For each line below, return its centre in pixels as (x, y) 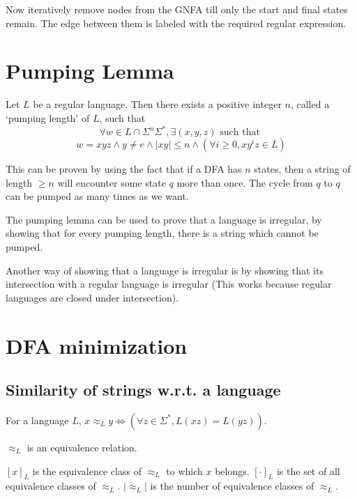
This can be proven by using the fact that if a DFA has (124, 169)
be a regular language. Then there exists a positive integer (157, 104)
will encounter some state (112, 182)
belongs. (232, 470)
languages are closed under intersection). (92, 297)
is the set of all (308, 470)
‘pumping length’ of (48, 117)
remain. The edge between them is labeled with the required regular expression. (176, 23)
